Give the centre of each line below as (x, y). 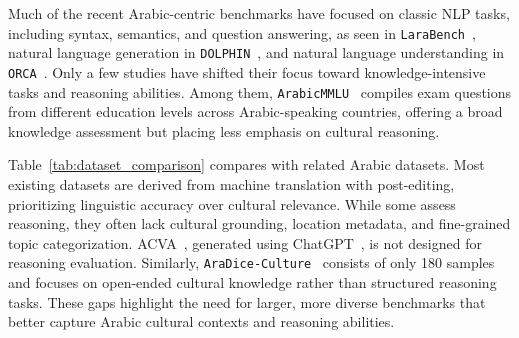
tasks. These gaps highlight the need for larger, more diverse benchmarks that (247, 301)
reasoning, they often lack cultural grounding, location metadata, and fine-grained (259, 223)
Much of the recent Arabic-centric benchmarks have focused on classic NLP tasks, (259, 13)
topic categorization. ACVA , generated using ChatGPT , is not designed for (245, 242)
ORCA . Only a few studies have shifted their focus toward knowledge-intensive (247, 71)
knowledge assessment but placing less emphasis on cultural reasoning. (224, 130)
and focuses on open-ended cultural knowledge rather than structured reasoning (252, 282)
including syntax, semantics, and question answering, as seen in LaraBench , (242, 32)
